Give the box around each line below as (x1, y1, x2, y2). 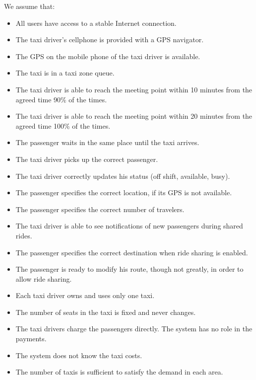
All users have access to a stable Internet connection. (15, 17, 177, 28)
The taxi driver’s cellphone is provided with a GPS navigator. (15, 34, 204, 45)
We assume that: (4, 1, 55, 11)
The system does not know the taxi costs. (15, 350, 142, 360)
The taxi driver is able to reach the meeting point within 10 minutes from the (15, 84, 253, 94)
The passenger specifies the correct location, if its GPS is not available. (15, 187, 232, 198)
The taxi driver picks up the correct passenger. (15, 153, 158, 164)
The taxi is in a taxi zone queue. (15, 68, 115, 78)
